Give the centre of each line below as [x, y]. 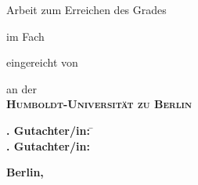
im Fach [25, 36]
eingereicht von [42, 62]
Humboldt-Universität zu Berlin [99, 104]
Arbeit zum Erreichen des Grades [86, 9]
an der [22, 88]
